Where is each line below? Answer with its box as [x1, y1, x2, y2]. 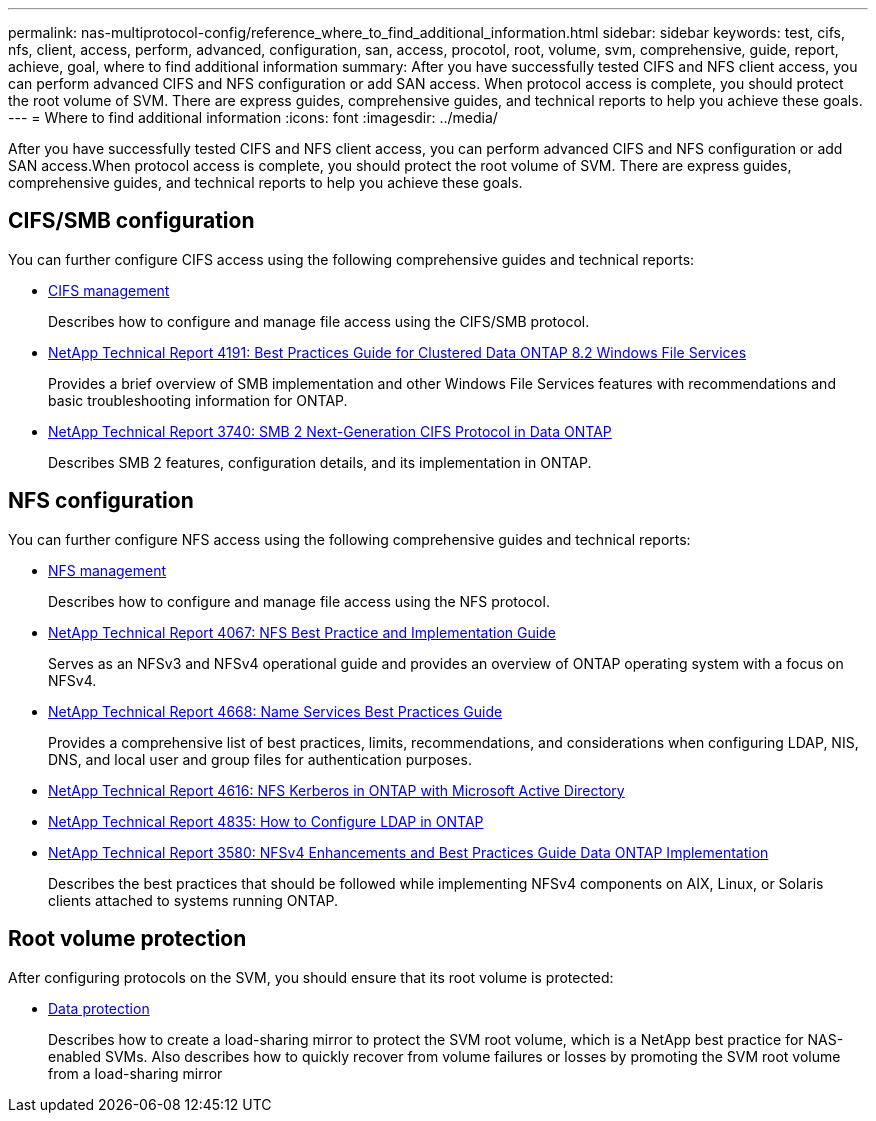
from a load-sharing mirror [48, 1064, 223, 1082]
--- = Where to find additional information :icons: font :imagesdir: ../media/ [8, 109, 498, 126]
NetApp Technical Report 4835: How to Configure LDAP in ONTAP [48, 812, 484, 830]
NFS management [48, 561, 167, 579]
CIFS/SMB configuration [8, 208, 255, 234]
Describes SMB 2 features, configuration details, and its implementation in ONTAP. [48, 453, 592, 471]
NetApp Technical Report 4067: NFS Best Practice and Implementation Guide [48, 623, 556, 641]
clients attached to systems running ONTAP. [48, 891, 339, 909]
